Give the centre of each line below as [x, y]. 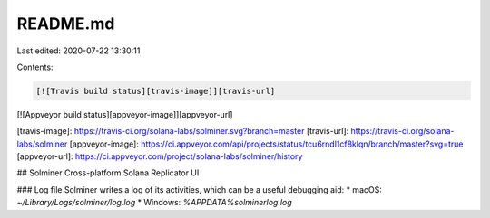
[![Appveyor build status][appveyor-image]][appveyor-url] [125, 114]
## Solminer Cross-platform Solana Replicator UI [108, 173]
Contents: [35, 67]
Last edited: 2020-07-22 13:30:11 [78, 51]
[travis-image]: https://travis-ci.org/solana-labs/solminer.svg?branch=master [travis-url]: [183, 131]
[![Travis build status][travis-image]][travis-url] [156, 91]
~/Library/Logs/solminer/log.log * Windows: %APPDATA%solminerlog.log [154, 203]
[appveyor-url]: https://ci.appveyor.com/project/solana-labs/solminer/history [160, 156]
